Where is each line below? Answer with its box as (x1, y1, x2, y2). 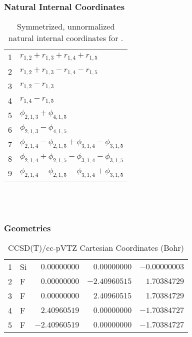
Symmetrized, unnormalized (17, 21, 115, 33)
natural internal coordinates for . (8, 32, 123, 44)
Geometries (4, 221, 51, 234)
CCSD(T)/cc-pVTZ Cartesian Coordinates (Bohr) (8, 242, 184, 254)
